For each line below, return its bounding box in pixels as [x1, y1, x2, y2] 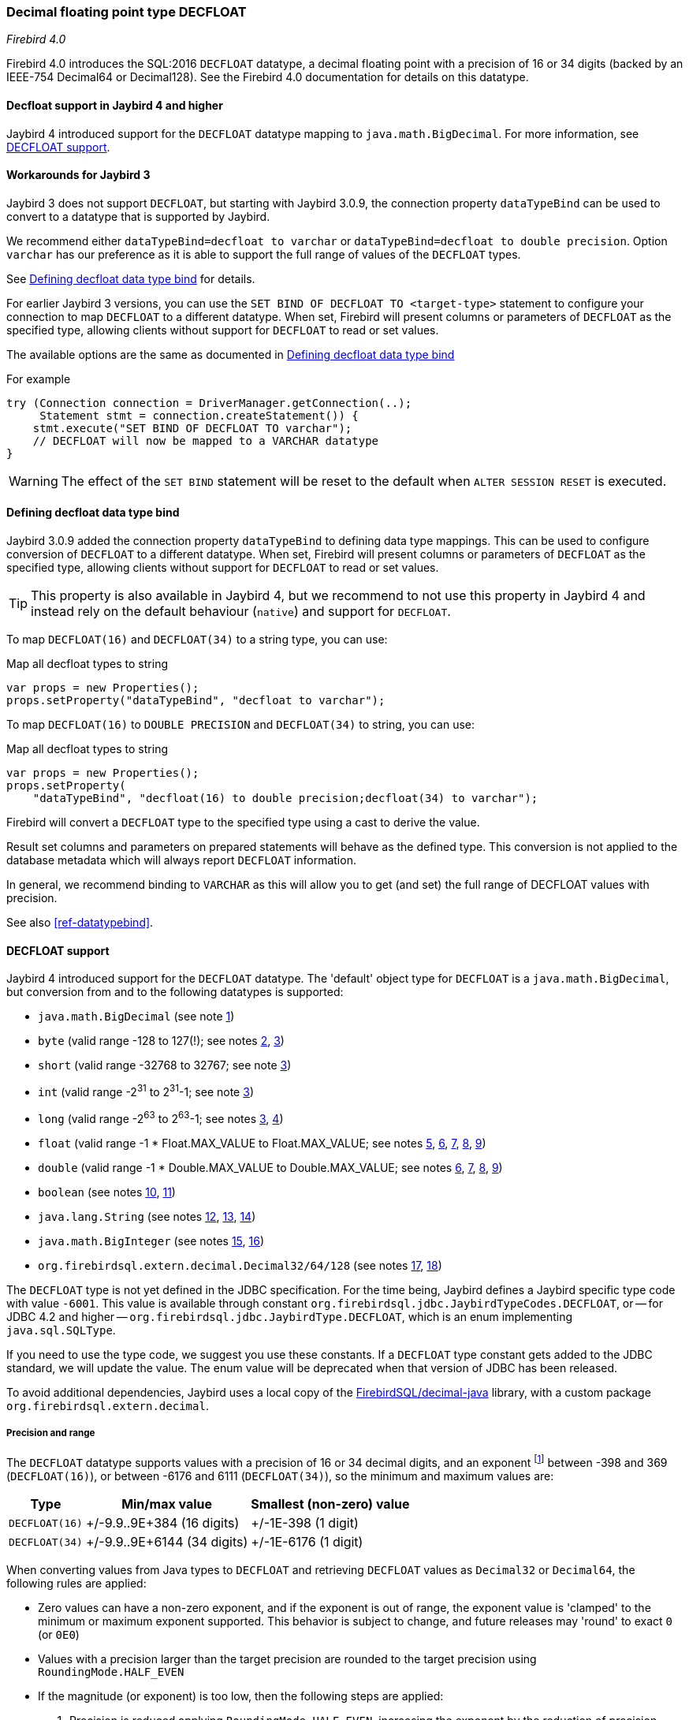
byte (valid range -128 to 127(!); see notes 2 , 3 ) [38, 1034, 285, 1048]
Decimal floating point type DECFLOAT [6, 4, 247, 20]
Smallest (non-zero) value [251, 1496, 410, 1512]
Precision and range [6, 1427, 95, 1438]
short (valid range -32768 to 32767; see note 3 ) [38, 1058, 292, 1073]
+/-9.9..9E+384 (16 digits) [85, 1515, 240, 1531]
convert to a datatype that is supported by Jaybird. [6, 209, 270, 223]
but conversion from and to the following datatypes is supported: [6, 985, 344, 999]
